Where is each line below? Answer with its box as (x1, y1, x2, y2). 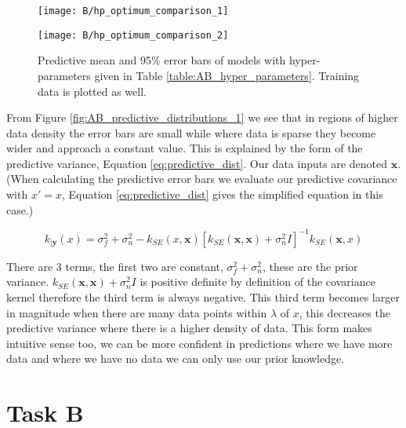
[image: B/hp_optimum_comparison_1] (38, 5, 229, 16)
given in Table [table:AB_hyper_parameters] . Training (94, 67, 360, 83)
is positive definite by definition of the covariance (140, 273, 375, 290)
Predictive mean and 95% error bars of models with (38, 52, 286, 68)
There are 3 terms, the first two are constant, (6, 258, 223, 274)
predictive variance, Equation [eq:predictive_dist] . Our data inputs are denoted (6, 155, 387, 171)
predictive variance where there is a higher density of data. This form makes (6, 320, 372, 336)
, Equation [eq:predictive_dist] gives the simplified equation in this (61, 186, 383, 203)
